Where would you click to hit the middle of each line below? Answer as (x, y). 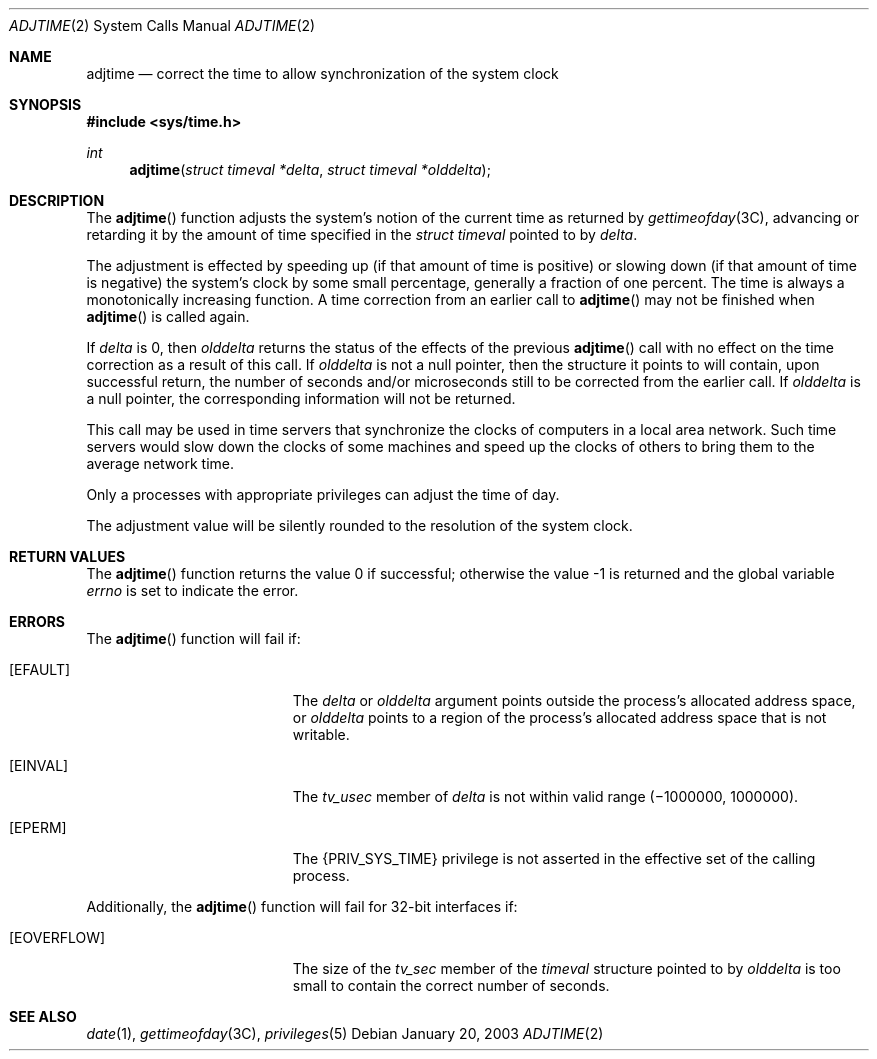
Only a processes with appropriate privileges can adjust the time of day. (323, 494)
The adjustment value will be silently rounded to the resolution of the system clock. (359, 525)
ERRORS (37, 621)
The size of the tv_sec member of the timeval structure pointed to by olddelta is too (566, 968)
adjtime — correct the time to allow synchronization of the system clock (322, 73)
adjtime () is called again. (168, 316)
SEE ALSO (43, 1016)
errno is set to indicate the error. (192, 590)
